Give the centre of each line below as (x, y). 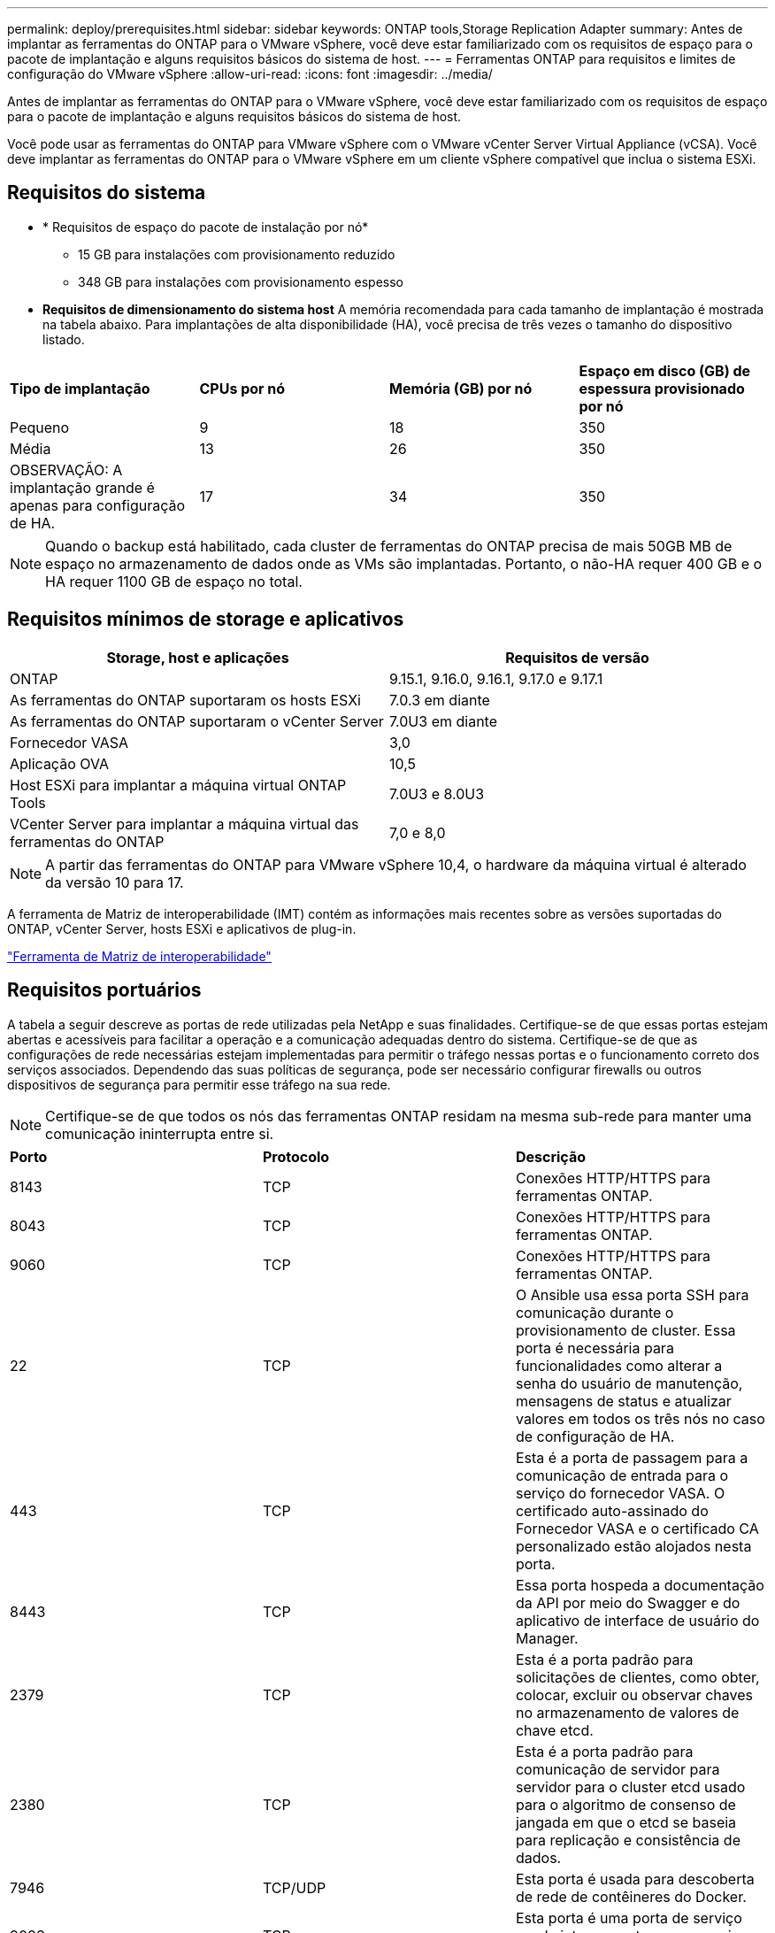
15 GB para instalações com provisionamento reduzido (237, 254)
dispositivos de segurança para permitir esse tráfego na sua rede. (199, 1084)
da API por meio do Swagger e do (628, 1602)
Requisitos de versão (577, 657)
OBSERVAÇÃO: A (66, 470)
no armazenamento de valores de (627, 1712)
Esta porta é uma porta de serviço (629, 1918)
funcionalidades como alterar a (619, 1365)
